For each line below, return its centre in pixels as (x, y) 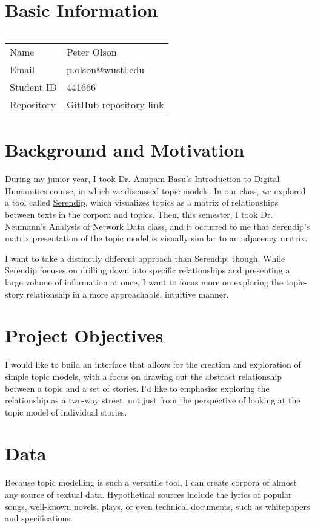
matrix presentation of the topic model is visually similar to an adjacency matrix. (156, 238)
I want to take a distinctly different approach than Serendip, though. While (145, 258)
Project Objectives (84, 335)
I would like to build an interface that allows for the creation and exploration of (153, 364)
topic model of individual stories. (66, 412)
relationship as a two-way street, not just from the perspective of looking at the (153, 400)
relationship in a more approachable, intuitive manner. (128, 294)
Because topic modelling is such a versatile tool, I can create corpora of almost (151, 482)
